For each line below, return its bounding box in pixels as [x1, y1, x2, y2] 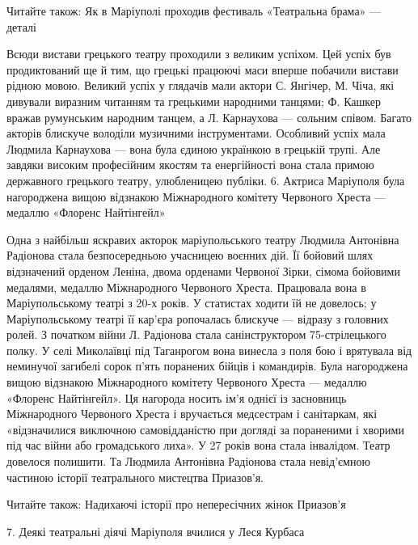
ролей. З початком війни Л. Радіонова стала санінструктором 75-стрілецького [6, 326, 386, 343]
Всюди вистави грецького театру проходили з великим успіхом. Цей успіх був [6, 45, 391, 62]
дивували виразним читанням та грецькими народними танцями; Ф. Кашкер [6, 92, 381, 109]
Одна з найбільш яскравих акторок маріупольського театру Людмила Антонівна [6, 230, 399, 247]
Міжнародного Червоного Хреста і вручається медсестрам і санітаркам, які [6, 405, 378, 422]
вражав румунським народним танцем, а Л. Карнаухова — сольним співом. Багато [6, 108, 412, 125]
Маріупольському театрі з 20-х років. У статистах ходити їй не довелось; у [6, 294, 377, 311]
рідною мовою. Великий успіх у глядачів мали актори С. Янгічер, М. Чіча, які [6, 77, 395, 94]
